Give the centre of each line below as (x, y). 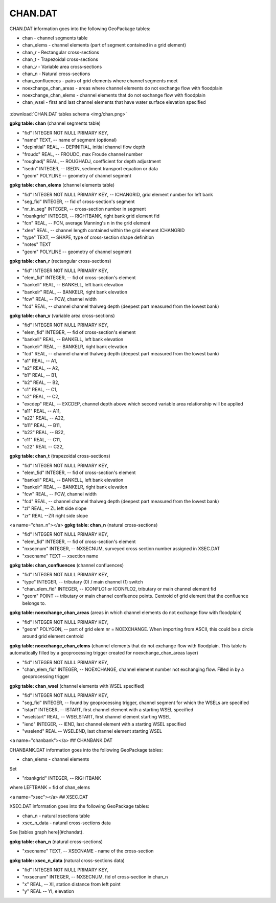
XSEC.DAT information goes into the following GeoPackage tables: (79, 806)
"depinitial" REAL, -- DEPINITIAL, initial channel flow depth (84, 147)
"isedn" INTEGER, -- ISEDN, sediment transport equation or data (90, 168)
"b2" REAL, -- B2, (41, 382)
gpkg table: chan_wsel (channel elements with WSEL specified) (77, 686)
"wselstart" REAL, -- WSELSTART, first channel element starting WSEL (97, 717)
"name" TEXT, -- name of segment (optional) (70, 140)
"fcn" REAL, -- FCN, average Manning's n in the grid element (86, 223)
